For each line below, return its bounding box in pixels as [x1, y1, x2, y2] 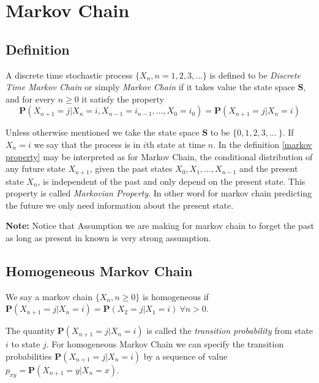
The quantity [6, 324, 55, 337]
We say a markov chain [6, 290, 93, 303]
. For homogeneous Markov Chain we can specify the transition [46, 338, 284, 350]
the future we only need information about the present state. [6, 198, 234, 211]
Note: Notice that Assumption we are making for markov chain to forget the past [6, 219, 314, 232]
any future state [6, 162, 66, 175]
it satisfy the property [81, 92, 164, 105]
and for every [6, 92, 55, 105]
